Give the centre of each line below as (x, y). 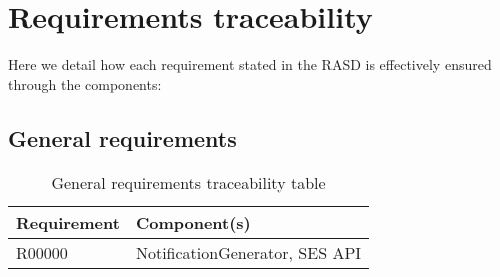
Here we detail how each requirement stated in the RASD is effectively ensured (250, 64)
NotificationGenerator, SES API (248, 252)
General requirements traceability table (188, 182)
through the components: (85, 83)
